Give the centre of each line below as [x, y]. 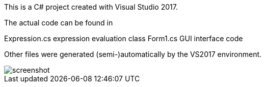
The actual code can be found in [59, 23]
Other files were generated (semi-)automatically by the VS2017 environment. [133, 54]
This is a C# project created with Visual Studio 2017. [91, 7]
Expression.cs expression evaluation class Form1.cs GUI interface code [124, 38]
